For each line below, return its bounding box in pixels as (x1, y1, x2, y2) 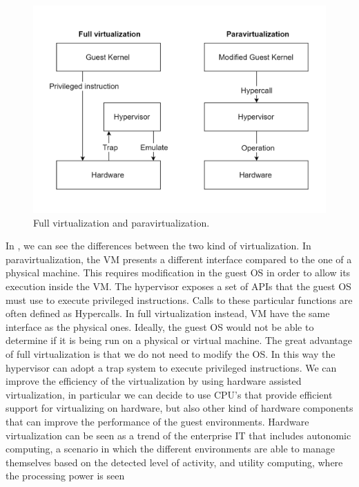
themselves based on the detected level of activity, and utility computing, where (6, 455, 343, 469)
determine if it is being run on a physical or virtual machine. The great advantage (6, 333, 353, 347)
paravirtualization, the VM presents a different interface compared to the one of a (6, 251, 352, 266)
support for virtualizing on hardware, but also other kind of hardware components (6, 401, 353, 415)
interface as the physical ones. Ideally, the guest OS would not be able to (6, 319, 314, 334)
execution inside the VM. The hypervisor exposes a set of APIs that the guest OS (6, 279, 351, 294)
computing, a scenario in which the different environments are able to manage (6, 441, 336, 456)
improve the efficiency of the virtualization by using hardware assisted (6, 374, 302, 388)
